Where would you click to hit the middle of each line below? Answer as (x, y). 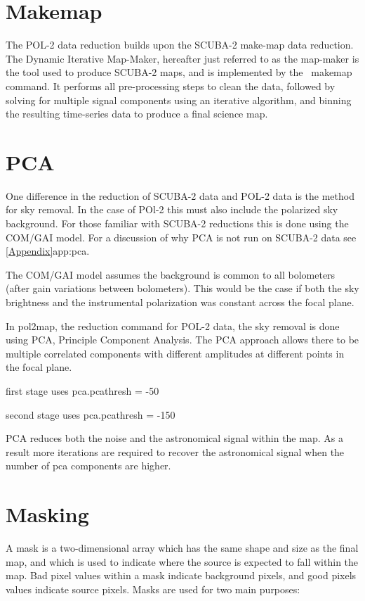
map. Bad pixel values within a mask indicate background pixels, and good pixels (181, 575)
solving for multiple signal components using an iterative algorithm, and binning (179, 100)
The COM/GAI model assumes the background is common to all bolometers (171, 274)
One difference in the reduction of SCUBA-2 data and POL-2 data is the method (180, 195)
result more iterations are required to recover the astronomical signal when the (175, 451)
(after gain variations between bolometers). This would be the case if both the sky (182, 288)
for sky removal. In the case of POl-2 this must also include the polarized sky (172, 209)
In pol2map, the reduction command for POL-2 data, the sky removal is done (173, 325)
